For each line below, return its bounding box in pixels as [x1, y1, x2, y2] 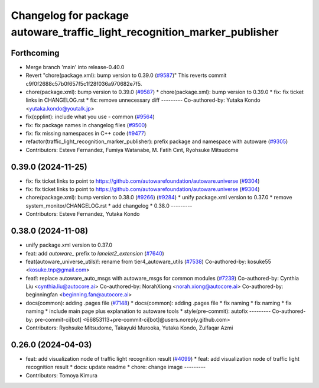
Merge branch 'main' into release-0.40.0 [25, 63, 125, 70]
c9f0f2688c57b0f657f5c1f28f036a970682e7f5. [25, 80, 142, 87]
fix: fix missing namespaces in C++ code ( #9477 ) [25, 130, 147, 137]
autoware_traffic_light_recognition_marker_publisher [11, 25, 279, 38]
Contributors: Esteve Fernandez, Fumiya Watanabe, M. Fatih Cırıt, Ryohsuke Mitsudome [25, 146, 239, 153]
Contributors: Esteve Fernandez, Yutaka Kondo [25, 211, 140, 218]
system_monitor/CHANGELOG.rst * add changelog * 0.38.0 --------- [25, 202, 193, 209]
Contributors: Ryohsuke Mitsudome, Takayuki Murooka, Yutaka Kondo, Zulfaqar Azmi [25, 324, 233, 331]
